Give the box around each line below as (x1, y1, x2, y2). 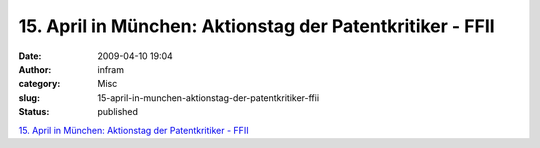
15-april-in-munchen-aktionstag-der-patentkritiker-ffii (97, 91, 320, 104)
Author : (18, 63, 52, 75)
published (97, 106, 139, 118)
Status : (18, 106, 50, 118)
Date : (18, 50, 42, 62)
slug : (18, 91, 40, 104)
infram (97, 63, 125, 75)
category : (18, 78, 61, 90)
